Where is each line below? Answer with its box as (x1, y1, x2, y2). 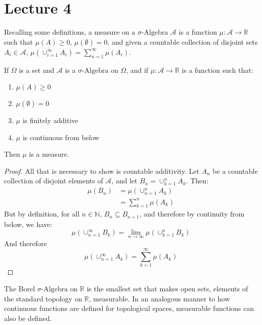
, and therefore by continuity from (139, 208, 245, 219)
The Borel (4, 283, 35, 294)
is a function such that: (181, 64, 253, 75)
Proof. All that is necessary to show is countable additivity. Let (4, 165, 200, 176)
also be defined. (4, 312, 52, 323)
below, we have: (4, 219, 52, 229)
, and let (111, 175, 138, 186)
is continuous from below (22, 132, 100, 142)
